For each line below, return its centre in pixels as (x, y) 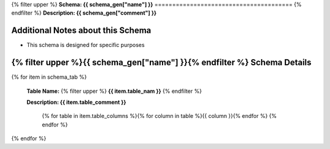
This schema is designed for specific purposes (86, 45)
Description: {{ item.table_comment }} (76, 102)
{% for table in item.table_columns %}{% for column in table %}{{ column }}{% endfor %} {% (159, 116)
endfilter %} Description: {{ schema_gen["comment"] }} (84, 13)
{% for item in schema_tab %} (49, 77)
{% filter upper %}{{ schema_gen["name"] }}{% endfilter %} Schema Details (161, 63)
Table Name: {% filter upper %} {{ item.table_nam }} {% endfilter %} (114, 91)
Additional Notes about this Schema (81, 31)
